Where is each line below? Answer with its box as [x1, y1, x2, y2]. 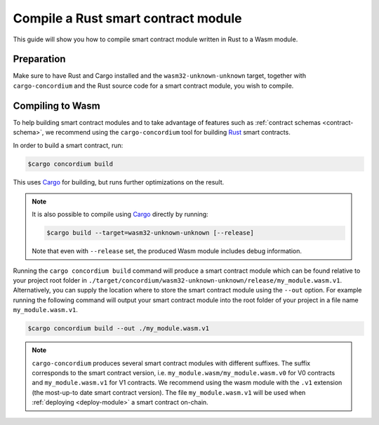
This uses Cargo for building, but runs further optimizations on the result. [13, 177, 225, 186]
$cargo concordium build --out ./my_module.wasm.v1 [27, 325, 210, 332]
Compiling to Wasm [13, 100, 101, 112]
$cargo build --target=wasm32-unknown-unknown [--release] [46, 229, 254, 237]
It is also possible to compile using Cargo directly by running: [32, 210, 208, 219]
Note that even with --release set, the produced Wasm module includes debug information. [32, 247, 302, 255]
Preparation [13, 53, 66, 65]
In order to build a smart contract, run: [13, 141, 124, 149]
